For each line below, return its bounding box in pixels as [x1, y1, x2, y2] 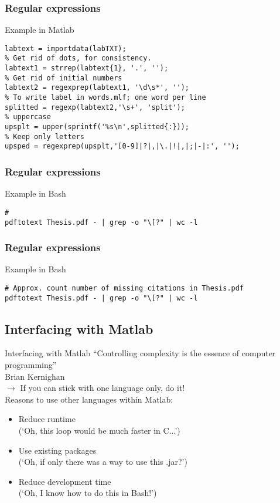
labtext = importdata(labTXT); [5, 44, 127, 53]
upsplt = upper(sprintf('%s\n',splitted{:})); [5, 123, 189, 131]
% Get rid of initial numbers [5, 73, 122, 82]
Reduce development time [18, 475, 111, 487]
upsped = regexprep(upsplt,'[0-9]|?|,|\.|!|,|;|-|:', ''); [5, 142, 240, 151]
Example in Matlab [5, 23, 74, 36]
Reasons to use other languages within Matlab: [5, 393, 173, 405]
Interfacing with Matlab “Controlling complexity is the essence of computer [5, 347, 276, 359]
